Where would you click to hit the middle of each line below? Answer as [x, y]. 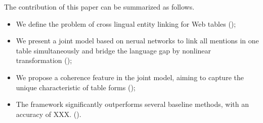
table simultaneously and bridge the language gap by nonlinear [114, 50]
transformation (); [44, 60]
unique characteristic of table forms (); [76, 87]
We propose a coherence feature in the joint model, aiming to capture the [130, 77]
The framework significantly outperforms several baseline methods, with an [133, 104]
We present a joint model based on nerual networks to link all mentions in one [137, 41]
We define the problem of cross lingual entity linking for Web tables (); [126, 23]
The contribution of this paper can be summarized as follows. [99, 7]
